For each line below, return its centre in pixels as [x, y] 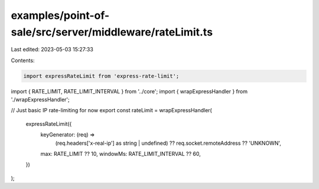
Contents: [23, 60]
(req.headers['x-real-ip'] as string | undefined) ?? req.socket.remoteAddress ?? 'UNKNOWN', [168, 143]
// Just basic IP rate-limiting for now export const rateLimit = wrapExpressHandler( [111, 110]
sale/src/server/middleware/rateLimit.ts [112, 32]
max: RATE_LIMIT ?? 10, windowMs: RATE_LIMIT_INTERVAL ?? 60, [121, 154]
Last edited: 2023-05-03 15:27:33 [52, 50]
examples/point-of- [60, 15]
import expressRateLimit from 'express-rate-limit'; [101, 76]
